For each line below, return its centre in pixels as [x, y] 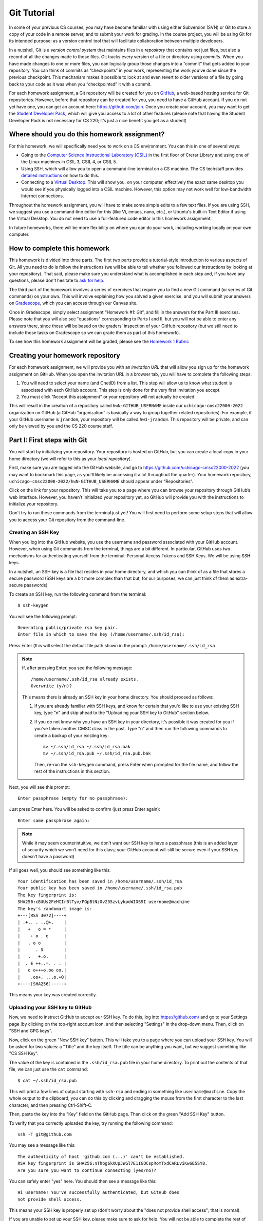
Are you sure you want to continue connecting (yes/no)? [87, 1170]
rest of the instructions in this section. [72, 771]
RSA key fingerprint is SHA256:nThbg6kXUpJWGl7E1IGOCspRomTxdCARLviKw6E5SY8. [113, 1163]
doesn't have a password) [48, 857]
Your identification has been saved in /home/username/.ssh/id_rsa [100, 881]
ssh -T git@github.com [45, 1134]
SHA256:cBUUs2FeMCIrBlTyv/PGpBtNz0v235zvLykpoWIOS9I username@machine [104, 902]
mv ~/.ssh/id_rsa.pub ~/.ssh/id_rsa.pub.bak [97, 754]
